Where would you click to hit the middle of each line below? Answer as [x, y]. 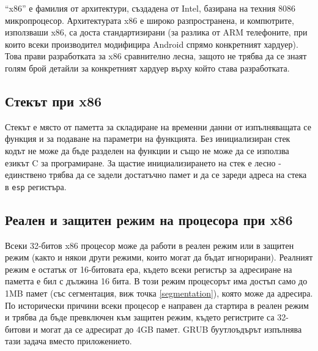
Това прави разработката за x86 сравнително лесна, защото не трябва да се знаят [156, 56]
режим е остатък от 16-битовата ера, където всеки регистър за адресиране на [149, 269]
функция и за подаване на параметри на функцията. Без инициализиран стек [148, 139]
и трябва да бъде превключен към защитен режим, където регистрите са [140, 317]
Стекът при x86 [54, 101]
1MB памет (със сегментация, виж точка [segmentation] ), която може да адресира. [159, 293]
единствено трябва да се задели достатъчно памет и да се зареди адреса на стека [156, 175]
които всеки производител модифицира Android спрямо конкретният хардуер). [152, 44]
